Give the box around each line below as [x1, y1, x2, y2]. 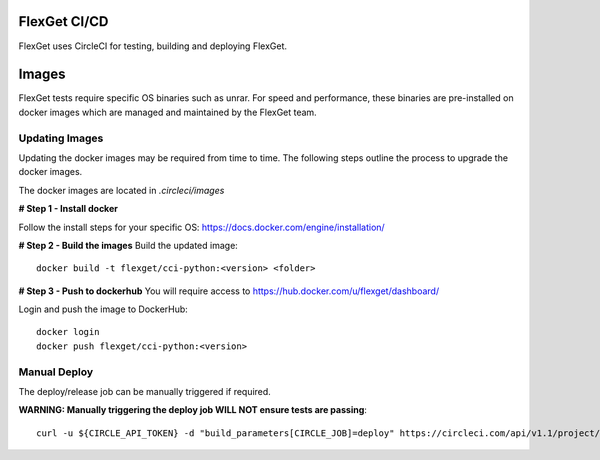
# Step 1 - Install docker [18, 203, 119, 215]
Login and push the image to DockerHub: [18, 303, 189, 315]
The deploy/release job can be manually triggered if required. [18, 386, 272, 397]
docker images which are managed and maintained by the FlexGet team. [18, 106, 317, 118]
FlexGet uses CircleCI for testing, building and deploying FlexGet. [18, 40, 287, 52]
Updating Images [18, 131, 104, 145]
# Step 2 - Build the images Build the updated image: [18, 239, 239, 251]
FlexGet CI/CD [18, 13, 109, 30]
